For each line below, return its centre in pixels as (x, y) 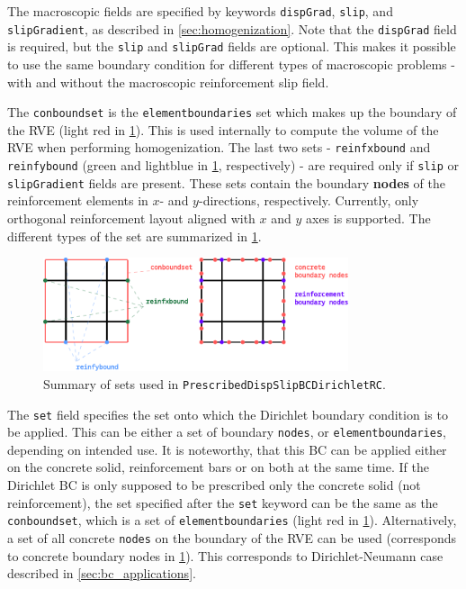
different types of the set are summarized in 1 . (134, 236)
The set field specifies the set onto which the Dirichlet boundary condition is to (228, 414)
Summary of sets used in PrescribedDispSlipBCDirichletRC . (215, 383)
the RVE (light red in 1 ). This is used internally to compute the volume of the (223, 129)
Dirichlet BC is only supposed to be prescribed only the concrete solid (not (214, 485)
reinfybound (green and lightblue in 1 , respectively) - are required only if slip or (233, 165)
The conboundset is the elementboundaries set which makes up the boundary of (232, 112)
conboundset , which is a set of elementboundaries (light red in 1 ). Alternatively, (232, 520)
